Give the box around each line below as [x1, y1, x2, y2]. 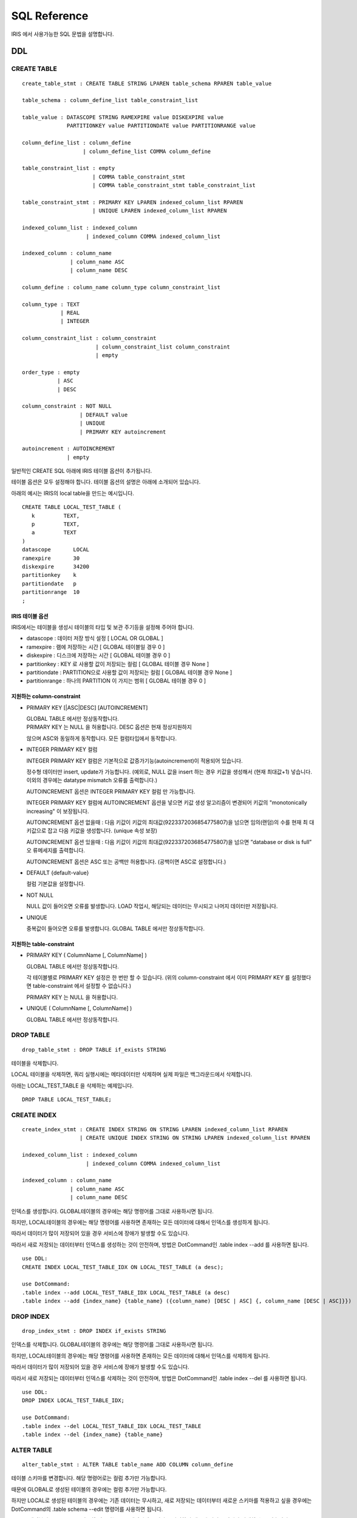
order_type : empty [22, 369, 80, 376]
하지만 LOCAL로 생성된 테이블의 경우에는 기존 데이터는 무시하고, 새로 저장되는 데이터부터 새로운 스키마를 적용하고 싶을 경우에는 [11, 1497, 312, 1504]
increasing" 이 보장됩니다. [26, 808, 89, 815]
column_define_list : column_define [22, 140, 131, 146]
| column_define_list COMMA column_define [83, 148, 211, 155]
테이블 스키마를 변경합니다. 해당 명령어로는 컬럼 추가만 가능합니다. [11, 1474, 167, 1482]
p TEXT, [31, 521, 80, 528]
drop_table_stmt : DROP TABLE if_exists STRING [22, 1046, 166, 1053]
